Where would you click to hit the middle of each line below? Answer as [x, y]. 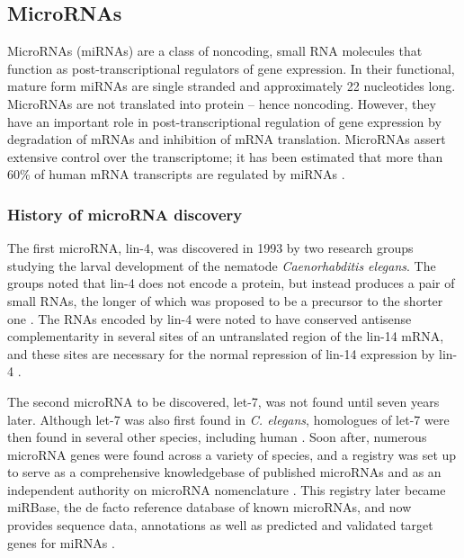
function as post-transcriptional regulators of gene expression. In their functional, [231, 68]
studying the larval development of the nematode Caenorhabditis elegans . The [222, 265]
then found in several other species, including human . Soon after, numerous [217, 437]
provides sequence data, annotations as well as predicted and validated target [220, 525]
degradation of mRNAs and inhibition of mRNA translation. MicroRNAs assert [227, 139]
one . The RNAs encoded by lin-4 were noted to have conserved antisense [210, 318]
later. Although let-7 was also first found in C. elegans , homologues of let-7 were [228, 419]
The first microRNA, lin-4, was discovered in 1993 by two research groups [210, 248]
